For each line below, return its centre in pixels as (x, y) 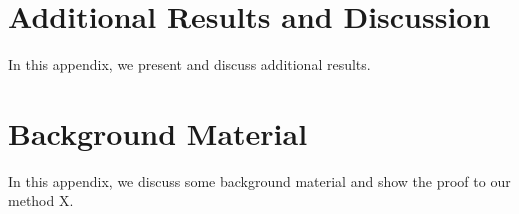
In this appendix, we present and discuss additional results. (189, 64)
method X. (41, 200)
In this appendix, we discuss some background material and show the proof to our (259, 180)
